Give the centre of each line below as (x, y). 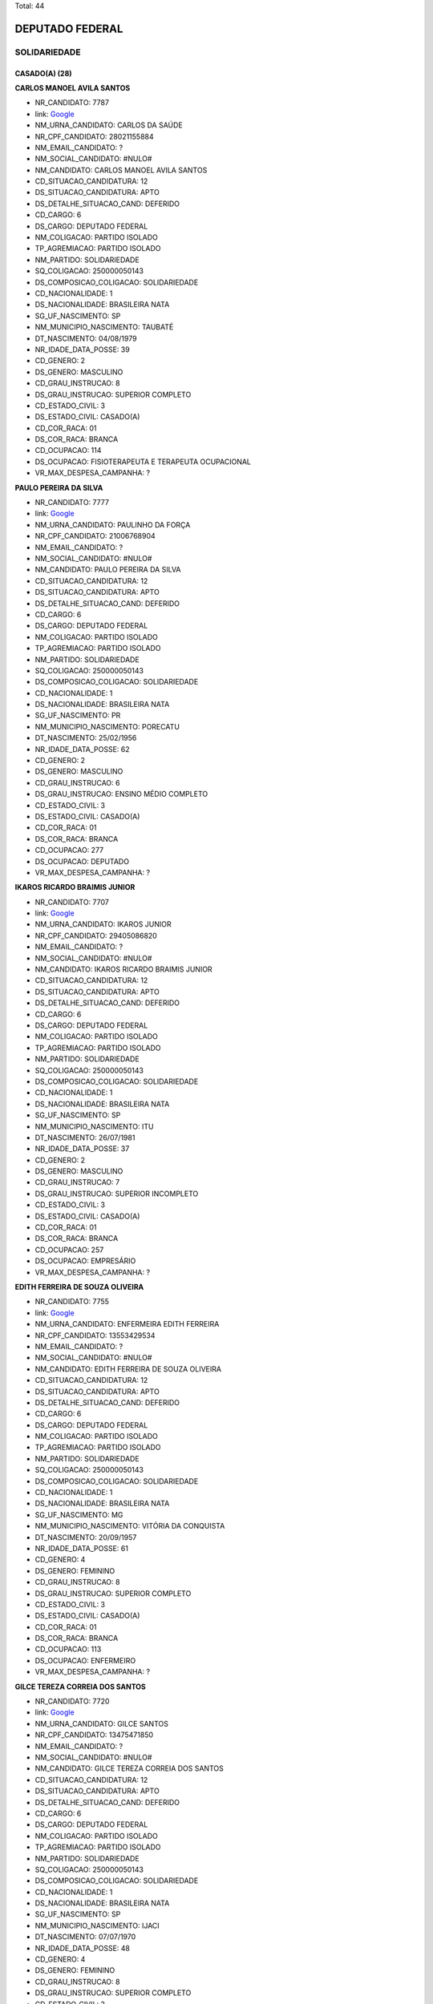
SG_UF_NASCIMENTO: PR (78, 715)
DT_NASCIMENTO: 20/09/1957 (86, 1537)
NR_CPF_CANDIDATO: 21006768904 (95, 536)
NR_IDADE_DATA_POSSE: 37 (82, 1149)
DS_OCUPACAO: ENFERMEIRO (85, 1660)
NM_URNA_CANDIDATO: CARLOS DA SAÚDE (109, 125)
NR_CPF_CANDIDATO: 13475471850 (94, 1735)
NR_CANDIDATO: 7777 (72, 503)
